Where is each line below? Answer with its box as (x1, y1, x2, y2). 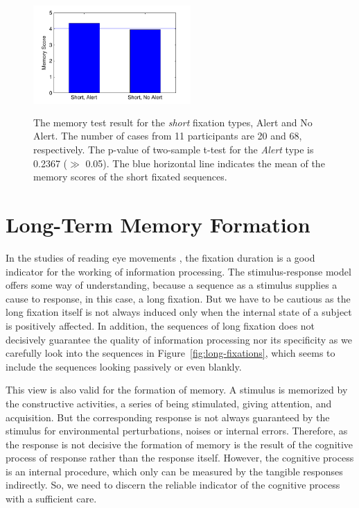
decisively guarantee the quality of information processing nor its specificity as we (6, 332, 352, 346)
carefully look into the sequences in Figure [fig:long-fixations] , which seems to (6, 346, 335, 360)
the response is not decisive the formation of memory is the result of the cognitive (6, 437, 353, 451)
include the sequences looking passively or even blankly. (6, 359, 242, 373)
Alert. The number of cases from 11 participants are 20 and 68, (33, 128, 302, 143)
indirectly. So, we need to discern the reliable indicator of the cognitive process (6, 477, 340, 492)
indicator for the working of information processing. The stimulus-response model (6, 264, 351, 278)
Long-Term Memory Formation (6, 210, 310, 239)
